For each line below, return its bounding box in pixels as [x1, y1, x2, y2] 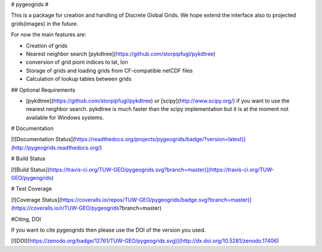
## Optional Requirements [11, 86, 76, 94]
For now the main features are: [11, 31, 86, 38]
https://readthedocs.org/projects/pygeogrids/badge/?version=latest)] [75, 136, 246, 143]
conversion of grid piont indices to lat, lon [26, 58, 128, 66]
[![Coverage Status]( [11, 196, 62, 203]
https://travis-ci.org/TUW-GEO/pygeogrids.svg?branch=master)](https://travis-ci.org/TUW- [49, 166, 274, 173]
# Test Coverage [11, 185, 52, 192]
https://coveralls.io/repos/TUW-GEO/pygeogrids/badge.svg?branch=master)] [61, 196, 252, 203]
